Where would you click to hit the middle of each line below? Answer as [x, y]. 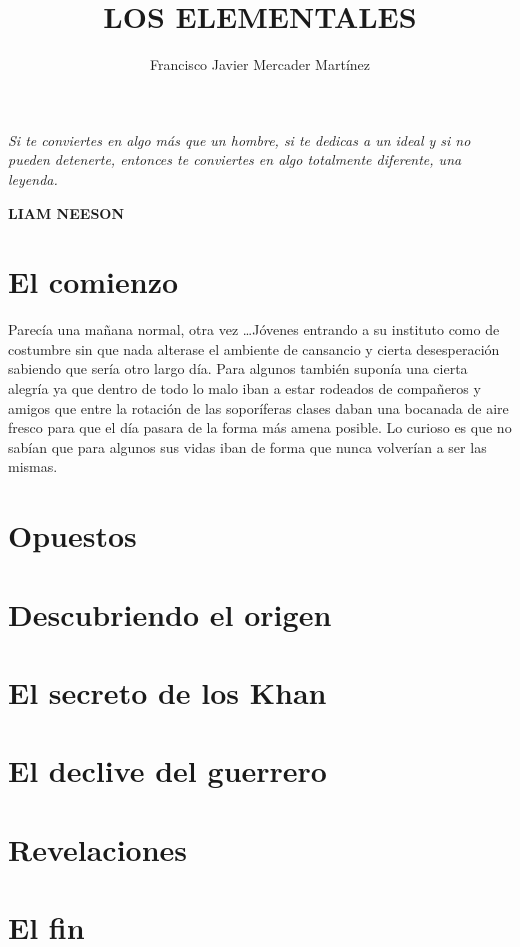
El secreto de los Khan [167, 691]
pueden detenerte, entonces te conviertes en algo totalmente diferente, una [235, 159]
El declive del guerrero [167, 770]
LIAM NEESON [66, 212]
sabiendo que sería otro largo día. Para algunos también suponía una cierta [238, 368]
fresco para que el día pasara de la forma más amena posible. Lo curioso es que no [260, 427]
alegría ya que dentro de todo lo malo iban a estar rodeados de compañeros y [244, 388]
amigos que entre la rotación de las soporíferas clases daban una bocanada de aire [258, 407]
